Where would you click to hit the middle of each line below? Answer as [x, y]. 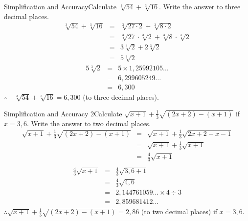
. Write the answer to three [200, 6]
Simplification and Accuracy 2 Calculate [63, 113]
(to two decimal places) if [179, 211]
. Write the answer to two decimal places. [89, 123]
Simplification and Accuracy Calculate [60, 6]
